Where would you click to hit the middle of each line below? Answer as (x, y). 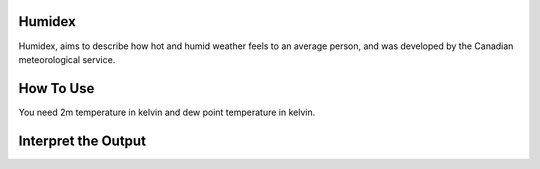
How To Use (56, 88)
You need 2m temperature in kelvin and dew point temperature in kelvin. (167, 112)
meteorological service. (67, 59)
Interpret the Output (82, 140)
